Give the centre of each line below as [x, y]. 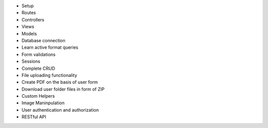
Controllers [33, 19]
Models [29, 33]
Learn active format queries [50, 48]
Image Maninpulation [43, 103]
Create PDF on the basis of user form [60, 82]
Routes [29, 13]
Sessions [31, 62]
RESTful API [34, 117]
